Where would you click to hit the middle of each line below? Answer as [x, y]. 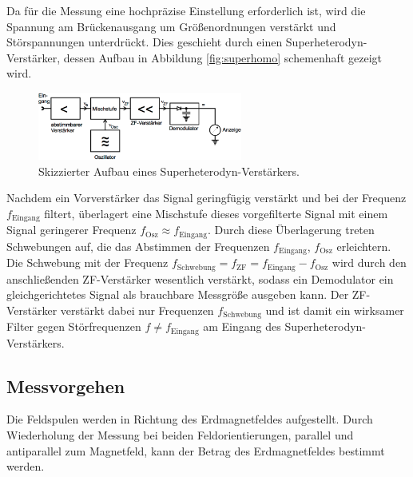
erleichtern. [364, 246]
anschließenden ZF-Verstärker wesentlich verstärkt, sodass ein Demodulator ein [200, 278]
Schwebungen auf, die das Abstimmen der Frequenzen [138, 246]
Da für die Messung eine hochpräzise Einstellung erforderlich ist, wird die [186, 10]
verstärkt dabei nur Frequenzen [137, 310]
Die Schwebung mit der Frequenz [87, 262]
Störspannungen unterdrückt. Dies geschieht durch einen [145, 42]
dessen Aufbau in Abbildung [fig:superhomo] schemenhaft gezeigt [222, 57]
